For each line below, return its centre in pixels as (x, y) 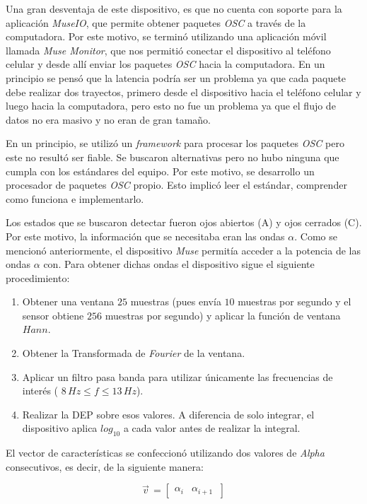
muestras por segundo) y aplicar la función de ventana (223, 315)
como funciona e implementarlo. (75, 198)
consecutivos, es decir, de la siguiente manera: (105, 466)
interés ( (40, 391)
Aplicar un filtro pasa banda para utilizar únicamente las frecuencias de (177, 376)
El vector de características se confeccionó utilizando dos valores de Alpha (165, 453)
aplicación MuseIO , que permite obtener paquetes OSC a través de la (156, 22)
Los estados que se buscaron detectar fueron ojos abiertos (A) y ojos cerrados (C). (184, 222)
